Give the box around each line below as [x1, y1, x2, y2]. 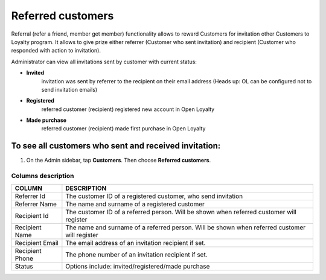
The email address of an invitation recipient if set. [65, 238, 206, 247]
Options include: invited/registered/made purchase [65, 262, 210, 270]
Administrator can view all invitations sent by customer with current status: [11, 58, 197, 65]
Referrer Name [14, 200, 57, 208]
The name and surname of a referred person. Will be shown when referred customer [65, 223, 306, 232]
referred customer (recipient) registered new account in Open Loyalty [41, 106, 215, 113]
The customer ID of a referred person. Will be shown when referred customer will [65, 208, 297, 216]
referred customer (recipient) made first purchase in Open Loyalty [41, 125, 206, 132]
